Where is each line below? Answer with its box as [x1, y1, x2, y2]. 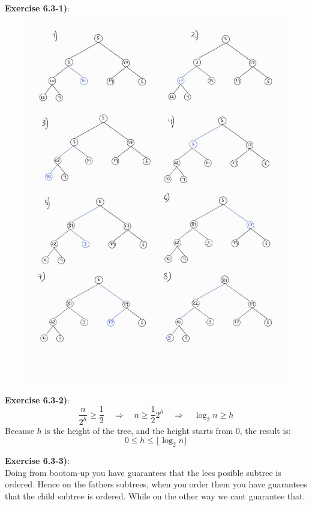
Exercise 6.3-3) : [5, 454, 70, 467]
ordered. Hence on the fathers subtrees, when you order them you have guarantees [5, 478, 307, 490]
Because [5, 424, 34, 436]
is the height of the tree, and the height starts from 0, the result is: [44, 424, 291, 436]
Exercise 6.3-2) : [5, 393, 70, 406]
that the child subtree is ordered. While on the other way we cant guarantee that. [5, 489, 305, 502]
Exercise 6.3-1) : [5, 2, 70, 14]
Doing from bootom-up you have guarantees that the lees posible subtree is [5, 466, 281, 478]
